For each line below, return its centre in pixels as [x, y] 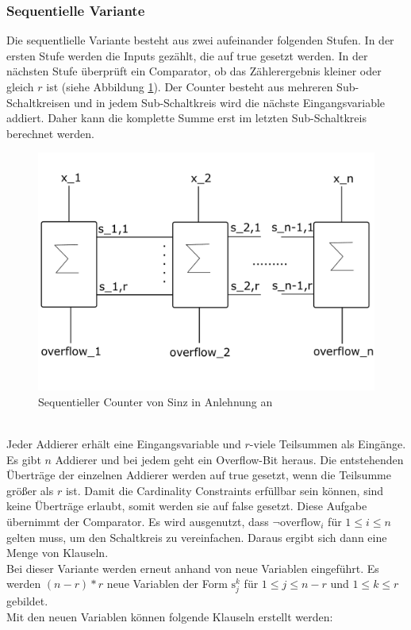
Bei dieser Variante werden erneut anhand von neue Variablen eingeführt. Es [193, 568]
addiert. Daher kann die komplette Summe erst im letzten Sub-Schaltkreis [186, 118]
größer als [30, 490]
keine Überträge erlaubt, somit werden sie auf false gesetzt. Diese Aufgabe [187, 506]
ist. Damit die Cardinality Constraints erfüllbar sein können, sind [225, 490]
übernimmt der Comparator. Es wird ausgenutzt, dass [138, 521]
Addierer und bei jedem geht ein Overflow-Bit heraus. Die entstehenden [229, 459]
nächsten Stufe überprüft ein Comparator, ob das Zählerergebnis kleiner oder [194, 71]
